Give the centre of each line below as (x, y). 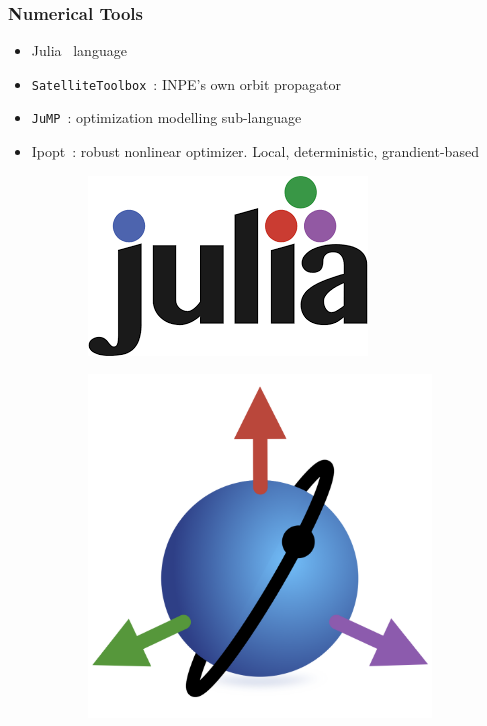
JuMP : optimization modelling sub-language (166, 117)
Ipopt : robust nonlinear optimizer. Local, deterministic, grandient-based (255, 151)
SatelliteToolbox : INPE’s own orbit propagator (186, 83)
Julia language (79, 50)
